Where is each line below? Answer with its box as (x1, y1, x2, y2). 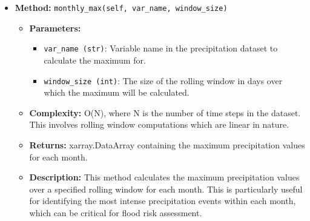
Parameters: (29, 21, 81, 34)
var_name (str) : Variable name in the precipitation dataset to (44, 42, 278, 54)
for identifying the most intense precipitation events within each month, (29, 194, 296, 207)
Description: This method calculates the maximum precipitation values (29, 171, 300, 183)
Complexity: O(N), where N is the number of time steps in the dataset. (29, 106, 301, 119)
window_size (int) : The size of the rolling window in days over (44, 74, 283, 87)
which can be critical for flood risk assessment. (29, 206, 202, 219)
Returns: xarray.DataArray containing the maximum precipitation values (29, 138, 305, 151)
